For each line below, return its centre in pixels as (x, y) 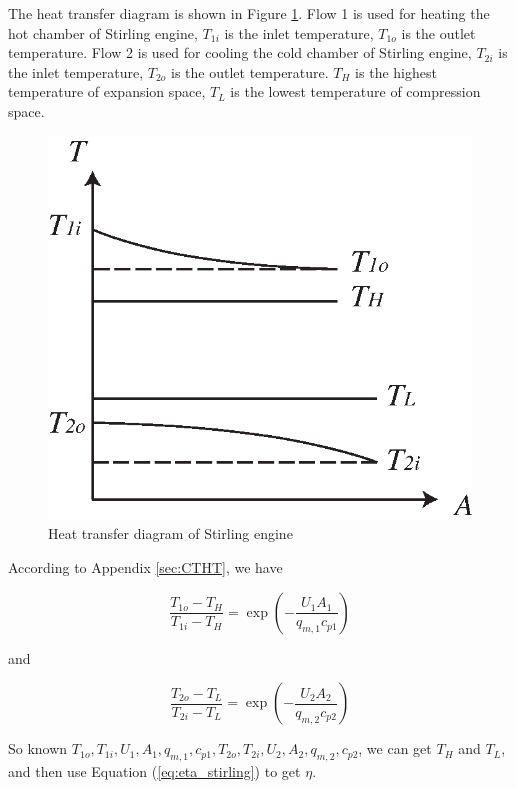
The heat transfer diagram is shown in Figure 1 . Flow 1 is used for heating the (249, 13)
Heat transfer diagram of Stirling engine (170, 533)
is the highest (396, 71)
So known (38, 748)
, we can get (395, 748)
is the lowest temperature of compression (355, 91)
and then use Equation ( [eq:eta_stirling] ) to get (154, 771)
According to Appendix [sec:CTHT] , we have (145, 567)
